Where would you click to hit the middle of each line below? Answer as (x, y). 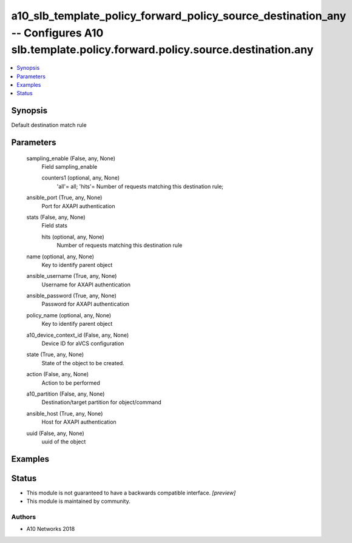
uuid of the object (64, 441)
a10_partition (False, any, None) (66, 394)
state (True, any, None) (55, 354)
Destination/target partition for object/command (101, 402)
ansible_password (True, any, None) (71, 296)
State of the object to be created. (83, 363)
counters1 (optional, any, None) (81, 178)
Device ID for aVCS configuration (83, 343)
